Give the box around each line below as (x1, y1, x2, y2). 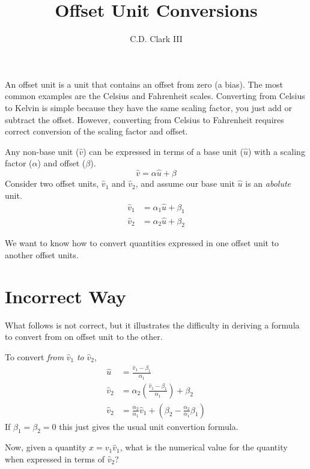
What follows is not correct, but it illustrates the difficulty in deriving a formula (5, 318, 300, 331)
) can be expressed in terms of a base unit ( (83, 145, 243, 157)
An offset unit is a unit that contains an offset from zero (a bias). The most (5, 77, 283, 90)
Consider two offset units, (5, 177, 99, 190)
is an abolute (245, 177, 291, 190)
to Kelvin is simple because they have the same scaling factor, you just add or (5, 101, 293, 113)
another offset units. (5, 248, 79, 261)
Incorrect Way (5, 283, 126, 308)
